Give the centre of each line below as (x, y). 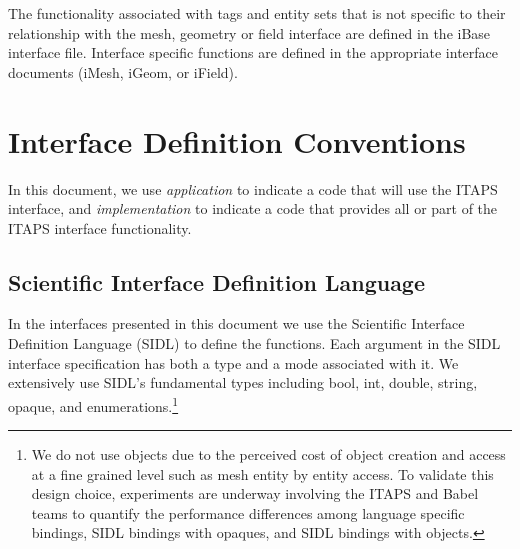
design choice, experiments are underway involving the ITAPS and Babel (255, 493)
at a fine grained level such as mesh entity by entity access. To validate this (262, 473)
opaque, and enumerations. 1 (93, 404)
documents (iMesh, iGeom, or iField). (123, 71)
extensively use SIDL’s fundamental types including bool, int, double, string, (243, 382)
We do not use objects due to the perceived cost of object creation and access (268, 454)
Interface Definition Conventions (237, 140)
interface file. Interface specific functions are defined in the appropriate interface (253, 52)
